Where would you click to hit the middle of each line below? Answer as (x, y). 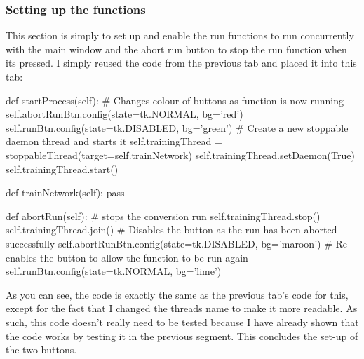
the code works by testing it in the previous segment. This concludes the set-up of (182, 336)
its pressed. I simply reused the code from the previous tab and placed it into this (181, 63)
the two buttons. (41, 350)
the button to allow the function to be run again (144, 257)
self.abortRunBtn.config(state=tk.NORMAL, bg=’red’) (124, 114)
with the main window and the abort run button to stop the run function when (176, 49)
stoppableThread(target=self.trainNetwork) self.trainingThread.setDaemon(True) (180, 155)
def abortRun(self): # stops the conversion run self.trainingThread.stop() (163, 216)
